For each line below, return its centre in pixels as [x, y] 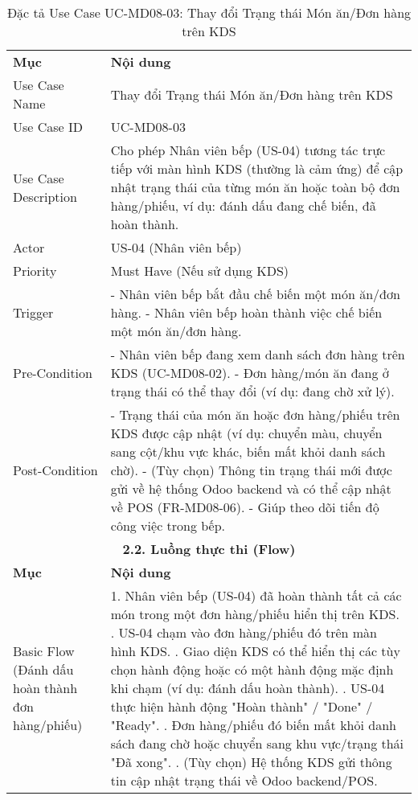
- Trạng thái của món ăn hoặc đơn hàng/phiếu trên [255, 414]
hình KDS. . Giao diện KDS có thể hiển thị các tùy [255, 651]
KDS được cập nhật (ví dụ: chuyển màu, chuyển [246, 433]
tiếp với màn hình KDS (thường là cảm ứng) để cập [257, 168]
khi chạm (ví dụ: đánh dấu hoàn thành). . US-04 [248, 688]
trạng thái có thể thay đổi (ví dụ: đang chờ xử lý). [252, 391]
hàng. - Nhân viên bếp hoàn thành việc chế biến [246, 312]
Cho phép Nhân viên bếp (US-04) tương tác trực [248, 150]
